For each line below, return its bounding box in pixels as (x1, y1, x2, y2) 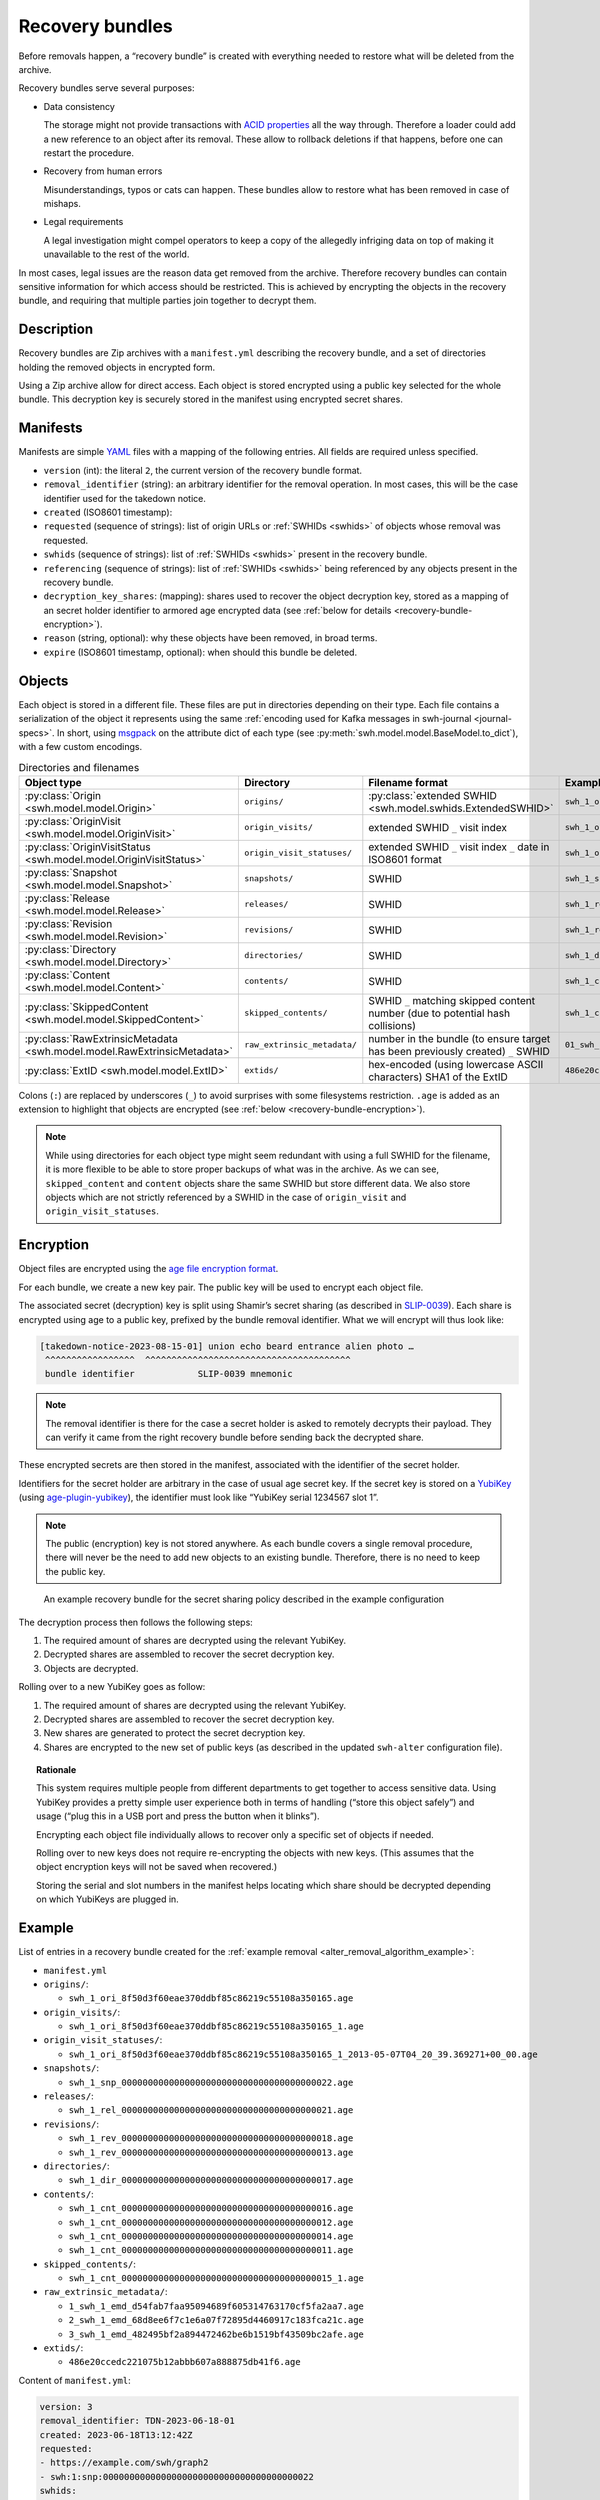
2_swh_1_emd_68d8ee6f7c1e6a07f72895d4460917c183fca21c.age (68, 2315, 365, 2326)
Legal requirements (43, 216, 124, 228)
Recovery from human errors (43, 165, 163, 177)
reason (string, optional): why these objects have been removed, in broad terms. (43, 632, 378, 644)
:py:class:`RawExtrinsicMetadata (24, 1031, 179, 1045)
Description (18, 321, 94, 338)
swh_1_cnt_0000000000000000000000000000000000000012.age (68, 2216, 354, 2228)
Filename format (368, 775, 449, 789)
